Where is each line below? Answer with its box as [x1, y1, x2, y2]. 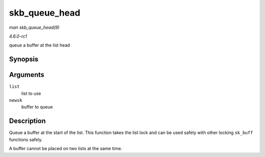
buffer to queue [21, 104, 53, 110]
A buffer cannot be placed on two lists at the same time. [9, 146, 123, 152]
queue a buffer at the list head [9, 42, 70, 48]
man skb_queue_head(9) [9, 24, 60, 30]
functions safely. [9, 136, 43, 142]
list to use [21, 90, 41, 96]
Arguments [9, 71, 45, 79]
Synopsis [9, 55, 39, 64]
